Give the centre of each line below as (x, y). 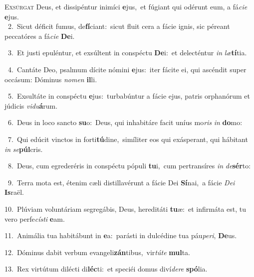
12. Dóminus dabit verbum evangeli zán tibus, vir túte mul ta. (97, 252)
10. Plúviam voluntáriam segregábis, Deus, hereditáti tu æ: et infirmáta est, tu (125, 208)
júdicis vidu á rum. (31, 105)
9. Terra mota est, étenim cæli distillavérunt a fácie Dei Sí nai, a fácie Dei (121, 182)
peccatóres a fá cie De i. (40, 36)
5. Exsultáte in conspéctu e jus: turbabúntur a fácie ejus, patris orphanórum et (129, 96)
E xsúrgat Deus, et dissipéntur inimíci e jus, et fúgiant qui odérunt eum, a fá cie (126, 6)
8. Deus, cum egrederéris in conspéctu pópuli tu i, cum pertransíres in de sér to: (129, 166)
